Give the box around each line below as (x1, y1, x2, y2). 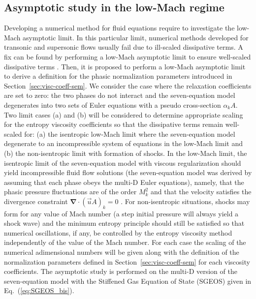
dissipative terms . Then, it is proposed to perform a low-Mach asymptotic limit (4, 61, 246, 71)
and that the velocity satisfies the (151, 186, 252, 197)
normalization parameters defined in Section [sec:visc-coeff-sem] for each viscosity (4, 256, 250, 267)
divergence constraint (4, 196, 68, 206)
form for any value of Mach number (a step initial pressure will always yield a (4, 208, 239, 218)
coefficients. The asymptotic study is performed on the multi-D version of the (4, 266, 237, 276)
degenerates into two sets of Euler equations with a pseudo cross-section (4, 99, 221, 110)
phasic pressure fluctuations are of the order (4, 186, 137, 197)
